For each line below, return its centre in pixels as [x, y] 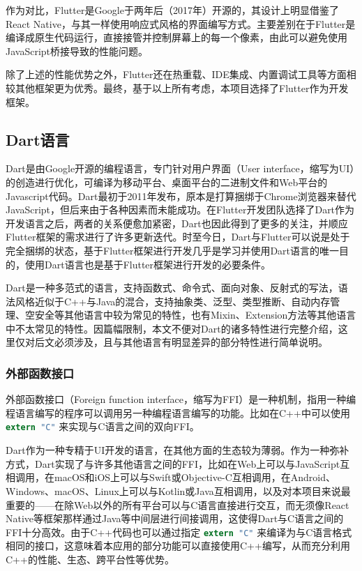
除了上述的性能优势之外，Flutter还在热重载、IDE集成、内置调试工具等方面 [176, 74]
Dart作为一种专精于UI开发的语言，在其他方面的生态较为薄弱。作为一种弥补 [178, 450]
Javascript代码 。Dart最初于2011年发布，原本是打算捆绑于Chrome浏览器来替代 [181, 196]
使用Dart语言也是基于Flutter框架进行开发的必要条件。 [148, 264]
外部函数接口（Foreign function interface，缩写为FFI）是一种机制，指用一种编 [181, 399]
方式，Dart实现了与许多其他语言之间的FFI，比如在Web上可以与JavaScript [173, 463]
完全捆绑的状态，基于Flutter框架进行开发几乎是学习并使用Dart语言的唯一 [173, 250]
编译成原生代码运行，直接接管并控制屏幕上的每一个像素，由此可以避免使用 [176, 37]
